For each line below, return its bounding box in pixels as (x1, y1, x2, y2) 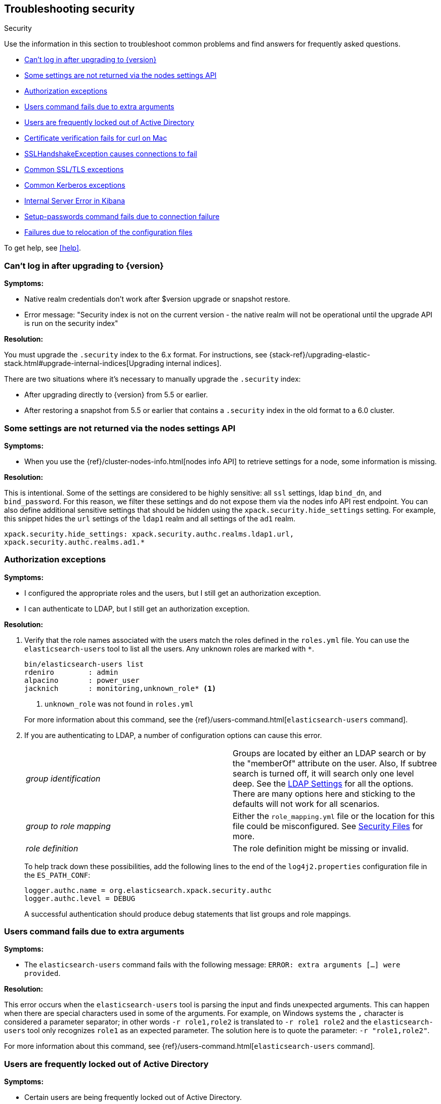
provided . (24, 969, 61, 978)
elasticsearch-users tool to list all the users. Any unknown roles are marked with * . (24, 644, 315, 653)
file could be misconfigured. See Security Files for (233, 821, 423, 831)
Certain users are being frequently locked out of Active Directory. (24, 1093, 242, 1102)
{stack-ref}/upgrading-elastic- (269, 350, 370, 359)
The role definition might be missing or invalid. (233, 843, 409, 853)
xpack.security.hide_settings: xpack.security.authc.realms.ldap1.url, (4, 529, 294, 538)
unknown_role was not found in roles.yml (45, 699, 194, 708)
